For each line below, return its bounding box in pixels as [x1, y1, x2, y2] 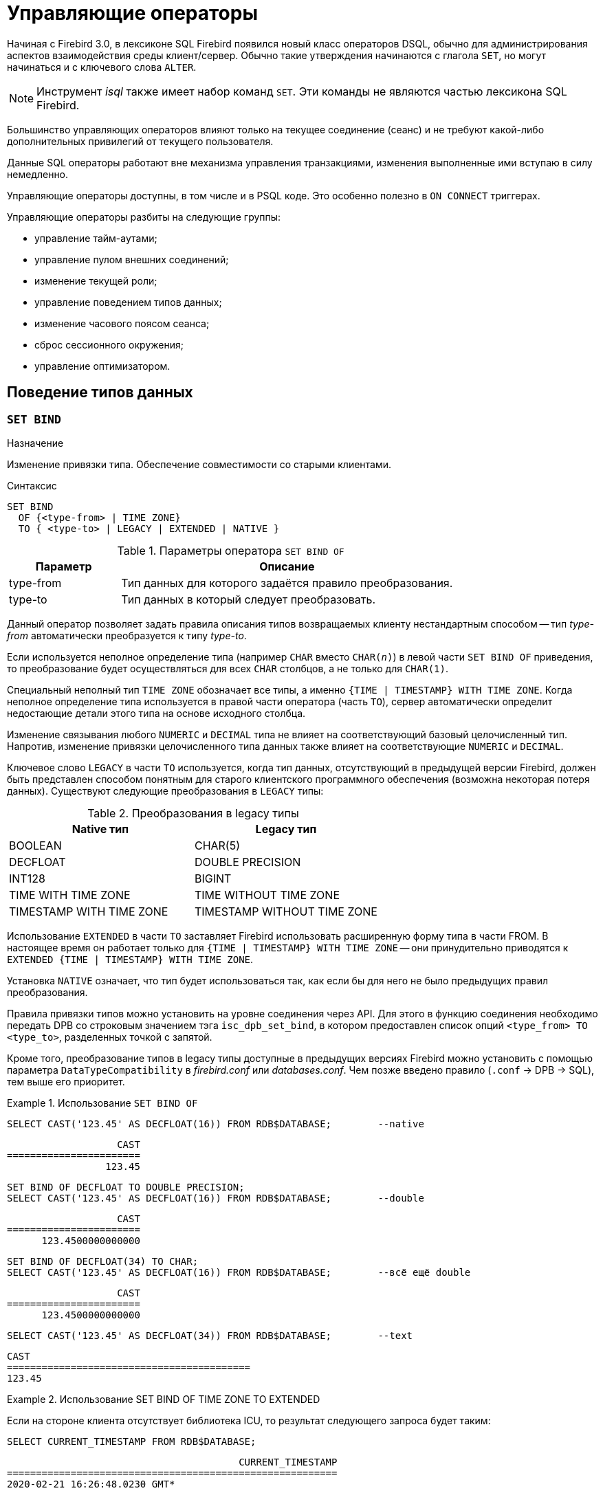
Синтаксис [7, 479, 57, 491]
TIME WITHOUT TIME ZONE [194, 887, 340, 902]
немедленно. [7, 168, 69, 180]
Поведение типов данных [7, 384, 193, 401]
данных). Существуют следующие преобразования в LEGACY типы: [7, 784, 324, 797]
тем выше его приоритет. [7, 1075, 125, 1087]
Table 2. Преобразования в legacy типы [87, 806, 299, 820]
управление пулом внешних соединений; [34, 253, 229, 265]
